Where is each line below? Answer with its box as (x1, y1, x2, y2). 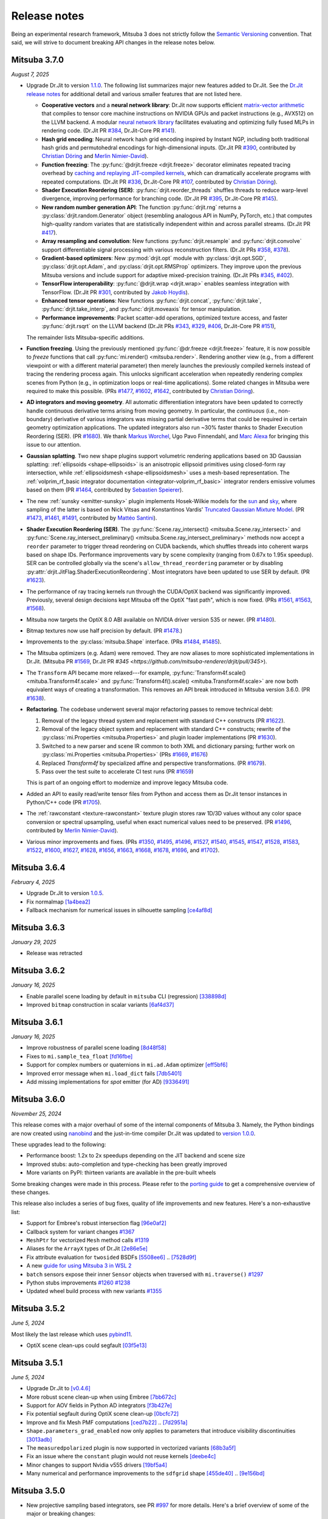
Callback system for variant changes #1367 (26, 1228, 135, 1235)
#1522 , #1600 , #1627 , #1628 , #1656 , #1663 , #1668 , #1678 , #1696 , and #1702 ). (26, 846, 220, 854)
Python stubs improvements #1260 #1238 (26, 1279, 131, 1286)
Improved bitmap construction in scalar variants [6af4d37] (26, 1001, 174, 1009)
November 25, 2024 (11, 1109, 62, 1117)
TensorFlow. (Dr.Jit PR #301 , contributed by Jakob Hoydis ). (41, 289, 190, 296)
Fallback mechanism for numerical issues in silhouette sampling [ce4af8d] (26, 907, 213, 914)
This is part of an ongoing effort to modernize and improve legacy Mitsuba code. (26, 779, 228, 786)
